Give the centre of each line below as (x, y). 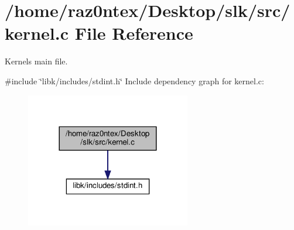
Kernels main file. (36, 61)
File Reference (134, 33)
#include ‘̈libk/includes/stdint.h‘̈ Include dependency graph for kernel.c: (134, 80)
